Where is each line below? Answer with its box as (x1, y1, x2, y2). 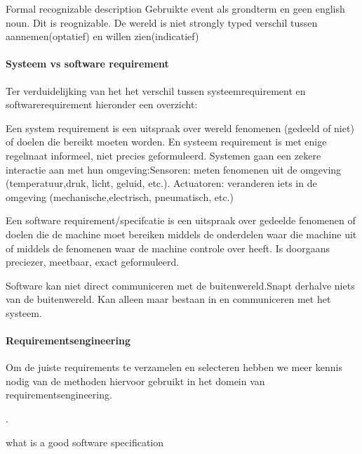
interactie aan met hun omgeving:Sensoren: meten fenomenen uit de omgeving (6, 162, 342, 176)
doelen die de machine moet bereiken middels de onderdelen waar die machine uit (6, 226, 357, 241)
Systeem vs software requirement (6, 56, 169, 71)
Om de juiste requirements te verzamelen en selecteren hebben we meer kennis (6, 360, 342, 375)
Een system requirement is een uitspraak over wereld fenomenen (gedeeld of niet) (6, 120, 354, 135)
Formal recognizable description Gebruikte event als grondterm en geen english (6, 1, 345, 15)
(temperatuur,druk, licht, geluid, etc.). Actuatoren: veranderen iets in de (6, 176, 317, 190)
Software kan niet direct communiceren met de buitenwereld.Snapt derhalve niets (6, 278, 355, 292)
